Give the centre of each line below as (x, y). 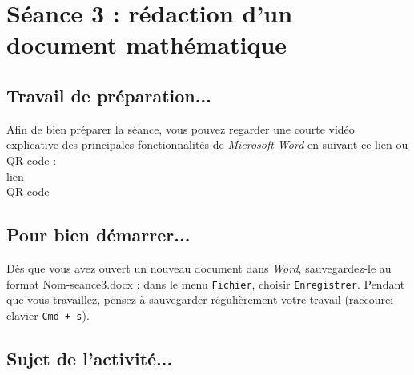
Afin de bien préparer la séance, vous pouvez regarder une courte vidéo (181, 128)
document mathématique (147, 44)
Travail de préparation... (109, 95)
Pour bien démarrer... (98, 235)
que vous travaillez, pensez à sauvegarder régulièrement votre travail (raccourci (200, 299)
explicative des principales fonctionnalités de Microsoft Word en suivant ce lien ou (207, 144)
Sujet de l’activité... (90, 358)
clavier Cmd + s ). (48, 315)
